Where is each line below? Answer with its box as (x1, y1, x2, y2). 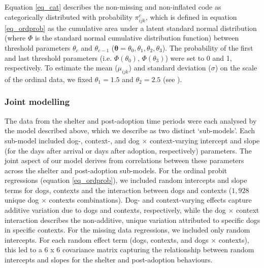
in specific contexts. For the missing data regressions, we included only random (5, 224, 250, 235)
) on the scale (215, 62, 257, 73)
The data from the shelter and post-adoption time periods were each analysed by (5, 115, 257, 126)
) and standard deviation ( (128, 62, 211, 73)
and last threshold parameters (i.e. (5, 52, 112, 63)
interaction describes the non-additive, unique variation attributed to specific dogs (5, 214, 260, 225)
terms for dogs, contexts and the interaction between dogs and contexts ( (5, 184, 232, 195)
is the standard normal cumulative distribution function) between (35, 32, 239, 43)
